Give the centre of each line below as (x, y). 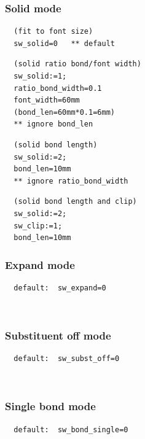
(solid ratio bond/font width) (77, 64)
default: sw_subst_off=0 (67, 359)
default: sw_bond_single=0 (71, 429)
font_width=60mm (47, 100)
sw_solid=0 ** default (64, 43)
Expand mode (40, 264)
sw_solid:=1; (40, 76)
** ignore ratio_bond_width (71, 181)
